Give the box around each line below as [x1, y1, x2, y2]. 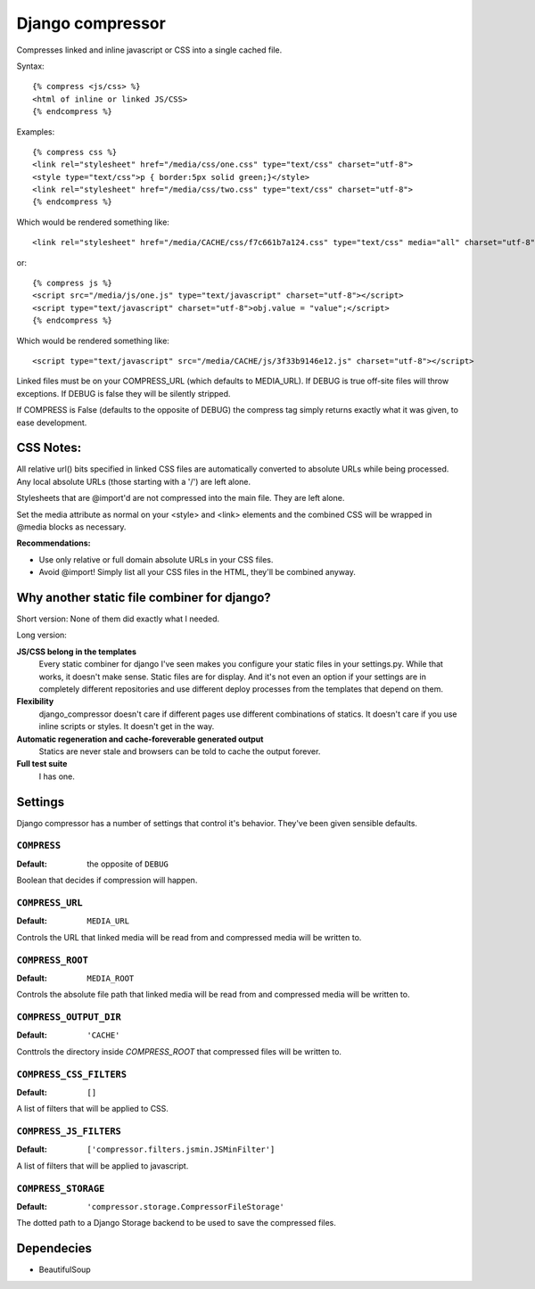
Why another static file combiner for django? [16, 589, 271, 605]
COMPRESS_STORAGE [16, 1182, 105, 1195]
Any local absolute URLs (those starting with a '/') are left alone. [16, 476, 251, 487]
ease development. [16, 417, 87, 428]
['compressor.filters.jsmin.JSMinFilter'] [86, 1145, 276, 1154]
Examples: [16, 126, 55, 137]
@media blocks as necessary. [16, 521, 127, 532]
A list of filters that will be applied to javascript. [16, 1160, 189, 1171]
